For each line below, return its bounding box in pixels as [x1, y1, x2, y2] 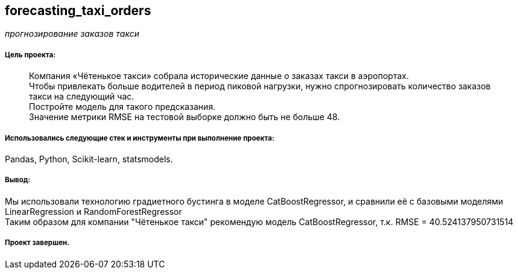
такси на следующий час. [29, 91, 134, 102]
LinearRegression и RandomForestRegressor [5, 206, 182, 217]
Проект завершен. [5, 238, 70, 247]
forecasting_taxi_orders [5, 3, 151, 18]
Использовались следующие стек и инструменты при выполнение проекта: [5, 133, 274, 142]
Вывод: [5, 176, 31, 185]
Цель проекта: [5, 50, 56, 59]
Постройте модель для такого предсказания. [29, 101, 216, 112]
